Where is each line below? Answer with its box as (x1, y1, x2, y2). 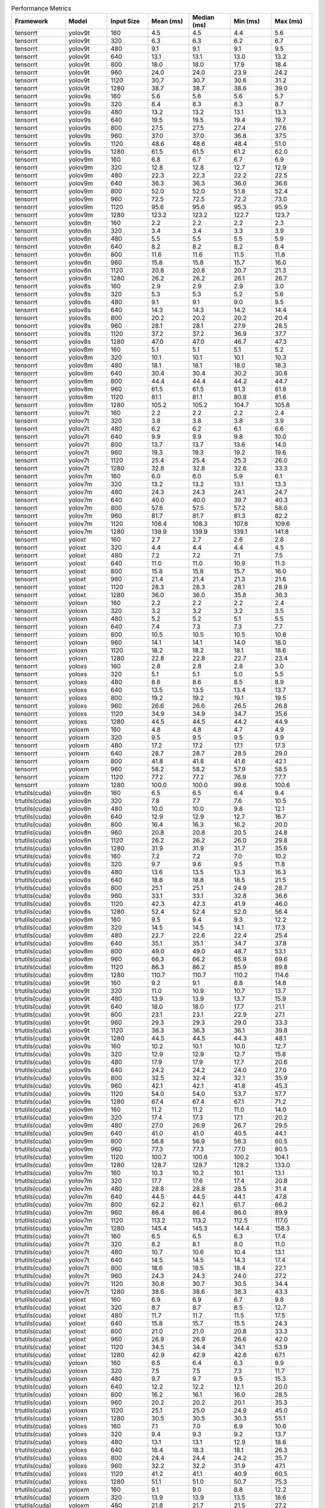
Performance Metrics (11, 4, 72, 13)
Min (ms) (234, 17, 260, 25)
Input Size (110, 17, 140, 25)
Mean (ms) (151, 17, 184, 25)
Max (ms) (274, 17, 303, 25)
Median (192, 13, 215, 22)
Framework (14, 17, 48, 25)
